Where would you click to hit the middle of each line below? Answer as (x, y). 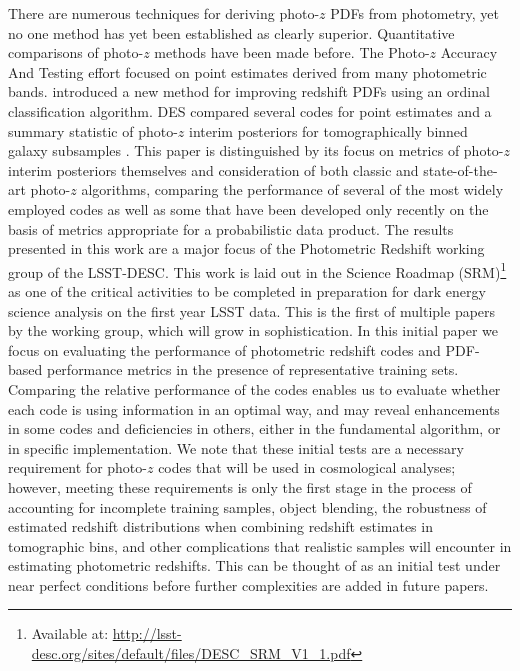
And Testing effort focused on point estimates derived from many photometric (247, 71)
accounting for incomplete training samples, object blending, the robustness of (247, 506)
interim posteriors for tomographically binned (328, 130)
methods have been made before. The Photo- (292, 52)
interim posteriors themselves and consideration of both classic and (213, 169)
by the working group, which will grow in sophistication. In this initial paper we (253, 330)
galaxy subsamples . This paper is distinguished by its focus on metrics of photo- (256, 150)
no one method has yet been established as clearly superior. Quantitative (231, 32)
